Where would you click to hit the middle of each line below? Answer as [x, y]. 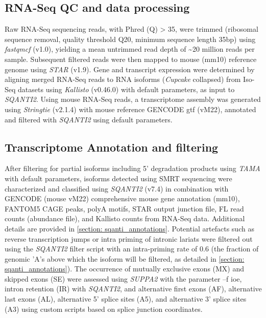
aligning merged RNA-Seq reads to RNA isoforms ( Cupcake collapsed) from [123, 79]
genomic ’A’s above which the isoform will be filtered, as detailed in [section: [125, 258]
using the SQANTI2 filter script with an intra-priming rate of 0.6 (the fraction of [132, 249]
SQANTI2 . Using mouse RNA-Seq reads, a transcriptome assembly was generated [133, 99]
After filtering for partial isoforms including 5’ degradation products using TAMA [132, 168]
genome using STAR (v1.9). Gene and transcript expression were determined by [130, 69]
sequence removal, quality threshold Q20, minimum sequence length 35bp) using [130, 39]
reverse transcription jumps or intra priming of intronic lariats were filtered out [129, 238]
